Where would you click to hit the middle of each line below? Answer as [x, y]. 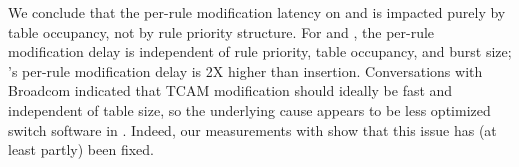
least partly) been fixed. [81, 149]
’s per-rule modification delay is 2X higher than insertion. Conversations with [245, 70]
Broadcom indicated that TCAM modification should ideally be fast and [230, 90]
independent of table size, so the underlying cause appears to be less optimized [249, 109]
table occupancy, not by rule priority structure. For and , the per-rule [221, 31]
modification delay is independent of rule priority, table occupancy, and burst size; [260, 51]
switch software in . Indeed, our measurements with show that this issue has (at [252, 129]
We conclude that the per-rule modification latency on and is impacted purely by [257, 12]
